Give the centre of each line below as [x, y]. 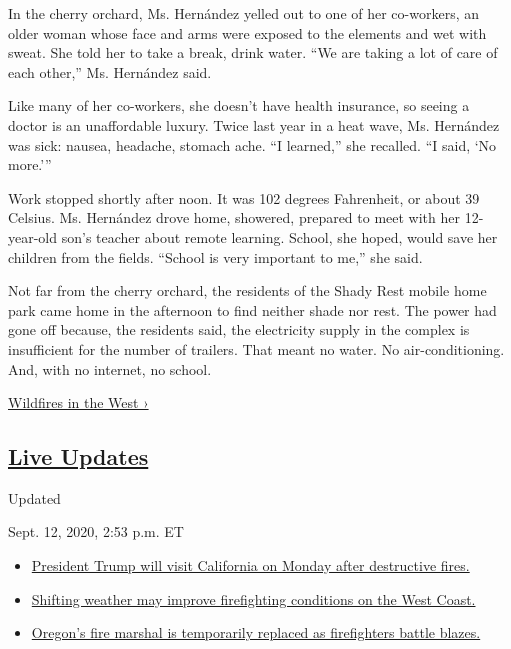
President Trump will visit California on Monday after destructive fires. [250, 565]
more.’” [30, 164]
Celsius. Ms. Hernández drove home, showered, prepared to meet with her [234, 217]
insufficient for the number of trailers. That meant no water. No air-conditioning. [256, 348]
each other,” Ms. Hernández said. [110, 71]
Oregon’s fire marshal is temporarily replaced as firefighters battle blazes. [256, 632]
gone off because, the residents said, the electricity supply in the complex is [239, 329]
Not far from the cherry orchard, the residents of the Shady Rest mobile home [247, 290]
